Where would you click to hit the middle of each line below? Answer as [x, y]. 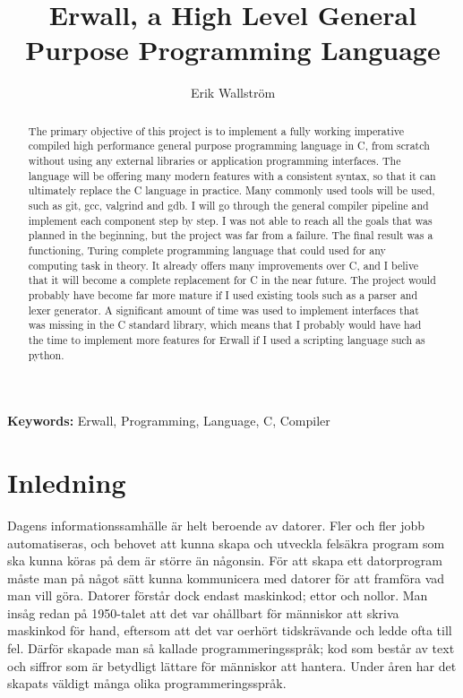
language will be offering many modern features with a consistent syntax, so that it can [232, 175]
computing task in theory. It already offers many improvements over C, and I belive [223, 265]
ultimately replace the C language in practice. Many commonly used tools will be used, [231, 190]
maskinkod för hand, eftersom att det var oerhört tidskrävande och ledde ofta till [230, 630]
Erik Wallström [233, 93]
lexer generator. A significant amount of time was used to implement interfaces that [223, 310]
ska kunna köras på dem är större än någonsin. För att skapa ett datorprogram [225, 560]
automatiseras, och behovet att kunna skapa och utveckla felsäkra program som [226, 543]
